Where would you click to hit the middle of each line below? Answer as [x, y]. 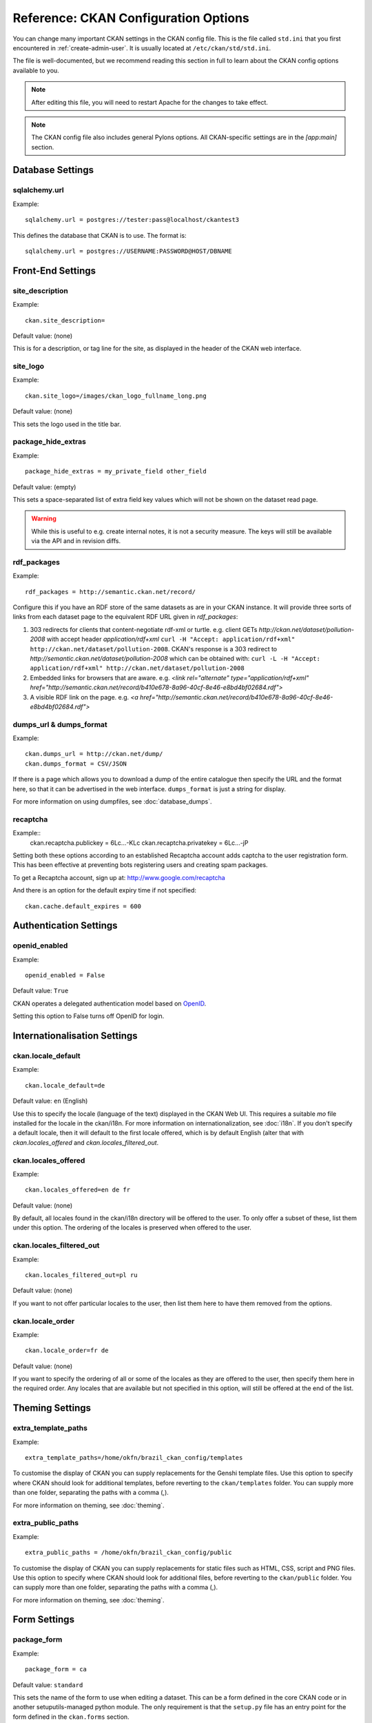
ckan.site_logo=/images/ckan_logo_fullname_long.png [116, 396]
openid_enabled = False [65, 976]
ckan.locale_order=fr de [67, 1350]
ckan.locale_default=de [65, 1085]
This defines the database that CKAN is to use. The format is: [100, 235]
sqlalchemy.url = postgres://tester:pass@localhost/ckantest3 [132, 220]
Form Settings [44, 1620]
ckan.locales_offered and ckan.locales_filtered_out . [86, 1142]
